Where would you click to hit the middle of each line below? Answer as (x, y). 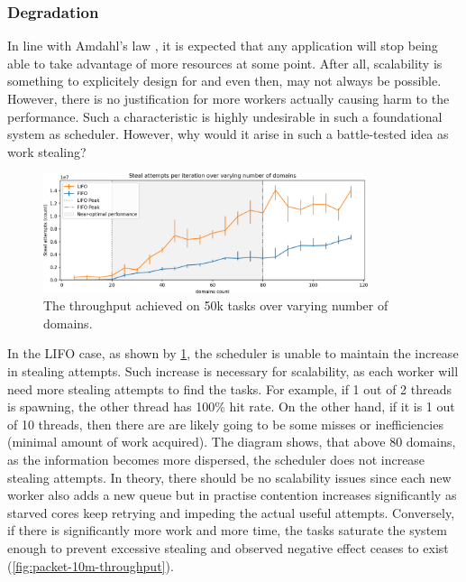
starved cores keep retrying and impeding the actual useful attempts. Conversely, (231, 512)
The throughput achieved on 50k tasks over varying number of (216, 305)
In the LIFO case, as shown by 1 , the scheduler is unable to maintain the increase (233, 353)
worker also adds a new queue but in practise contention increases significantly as (232, 495)
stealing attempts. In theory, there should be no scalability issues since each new (229, 477)
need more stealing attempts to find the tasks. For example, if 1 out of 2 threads (230, 388)
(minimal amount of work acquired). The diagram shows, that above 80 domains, (232, 442)
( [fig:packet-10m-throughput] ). (91, 565)
